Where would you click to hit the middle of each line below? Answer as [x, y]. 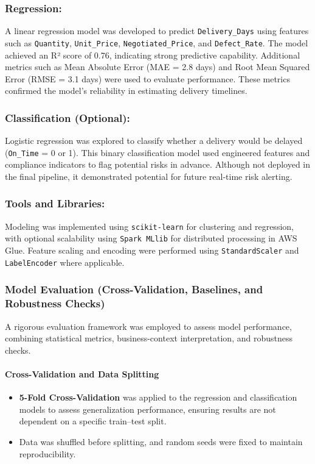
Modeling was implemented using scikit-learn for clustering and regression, [149, 226]
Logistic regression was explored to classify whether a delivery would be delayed [154, 141]
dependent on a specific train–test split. [93, 421]
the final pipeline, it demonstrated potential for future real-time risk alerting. [149, 176]
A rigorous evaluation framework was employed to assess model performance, [148, 326]
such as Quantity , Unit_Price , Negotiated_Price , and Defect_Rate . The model [157, 42]
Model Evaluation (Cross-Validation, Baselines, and [134, 289]
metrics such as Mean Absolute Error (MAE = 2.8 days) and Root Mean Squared [157, 67]
